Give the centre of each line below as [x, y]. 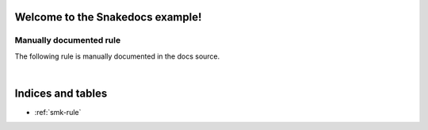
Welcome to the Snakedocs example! [108, 17]
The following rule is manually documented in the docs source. [117, 56]
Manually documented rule [68, 40]
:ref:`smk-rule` [58, 113]
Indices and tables [61, 93]
